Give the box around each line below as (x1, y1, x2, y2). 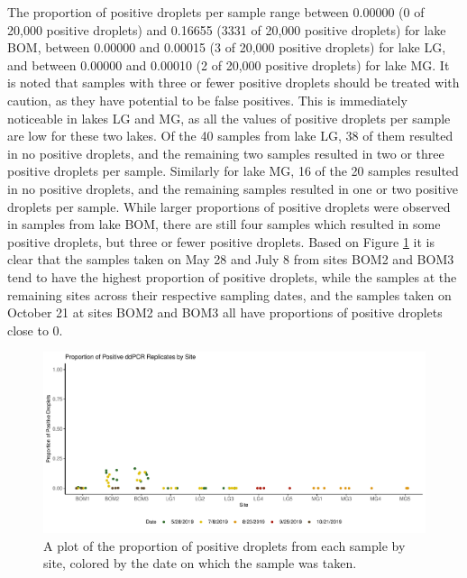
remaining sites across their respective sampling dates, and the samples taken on (7, 285, 452, 304)
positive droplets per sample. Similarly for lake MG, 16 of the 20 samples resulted (7, 161, 459, 180)
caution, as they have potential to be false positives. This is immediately (7, 90, 407, 109)
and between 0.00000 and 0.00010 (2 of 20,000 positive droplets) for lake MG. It (7, 55, 450, 74)
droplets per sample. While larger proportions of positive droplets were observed (7, 197, 451, 216)
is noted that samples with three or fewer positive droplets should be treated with (7, 73, 460, 92)
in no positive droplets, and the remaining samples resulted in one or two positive (7, 179, 458, 197)
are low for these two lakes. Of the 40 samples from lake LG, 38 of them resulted (7, 126, 453, 145)
